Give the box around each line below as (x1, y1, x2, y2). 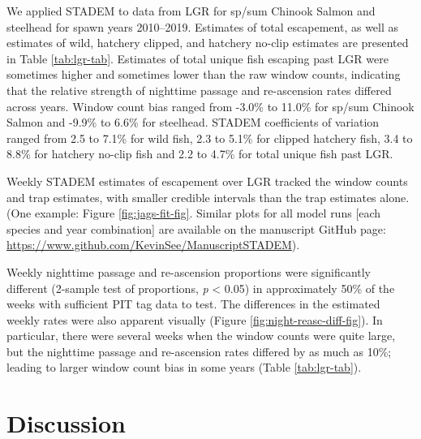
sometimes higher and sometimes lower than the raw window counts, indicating (6, 66, 401, 83)
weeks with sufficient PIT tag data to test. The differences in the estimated (6, 295, 380, 312)
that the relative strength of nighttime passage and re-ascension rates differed (6, 81, 392, 98)
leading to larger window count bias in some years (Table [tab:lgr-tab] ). (6, 359, 362, 376)
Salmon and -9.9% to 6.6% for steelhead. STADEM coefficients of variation (6, 114, 380, 131)
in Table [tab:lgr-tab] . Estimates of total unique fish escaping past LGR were (6, 49, 389, 67)
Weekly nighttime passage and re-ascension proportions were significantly (6, 263, 372, 280)
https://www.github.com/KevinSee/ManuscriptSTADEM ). (6, 236, 300, 253)
